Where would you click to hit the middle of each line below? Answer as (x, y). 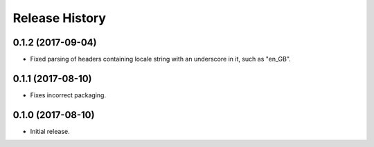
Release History (60, 18)
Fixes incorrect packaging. (68, 95)
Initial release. (50, 131)
